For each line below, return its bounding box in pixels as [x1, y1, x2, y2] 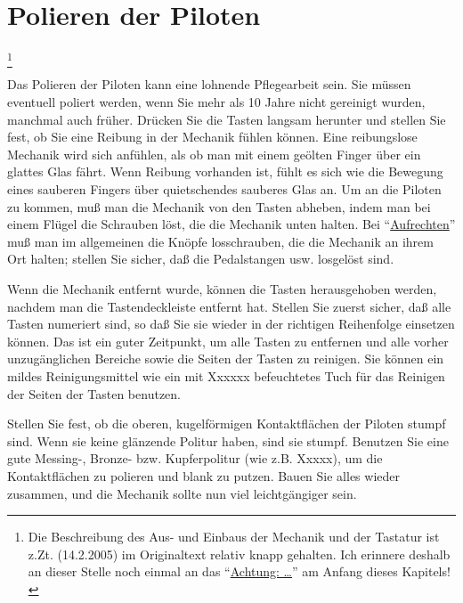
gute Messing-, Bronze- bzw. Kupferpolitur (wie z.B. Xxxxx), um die [7, 449, 383, 468]
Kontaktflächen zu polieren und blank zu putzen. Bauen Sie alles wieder [7, 466, 400, 485]
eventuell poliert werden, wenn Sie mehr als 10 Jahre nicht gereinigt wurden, [7, 93, 426, 111]
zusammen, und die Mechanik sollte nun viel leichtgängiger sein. [7, 484, 357, 502]
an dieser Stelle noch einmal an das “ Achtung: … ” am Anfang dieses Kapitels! [28, 562, 451, 581]
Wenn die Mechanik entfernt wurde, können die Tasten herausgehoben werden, [7, 279, 437, 297]
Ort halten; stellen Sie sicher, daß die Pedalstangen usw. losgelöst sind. [7, 249, 394, 268]
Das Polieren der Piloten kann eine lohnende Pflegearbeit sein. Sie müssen [7, 75, 411, 94]
